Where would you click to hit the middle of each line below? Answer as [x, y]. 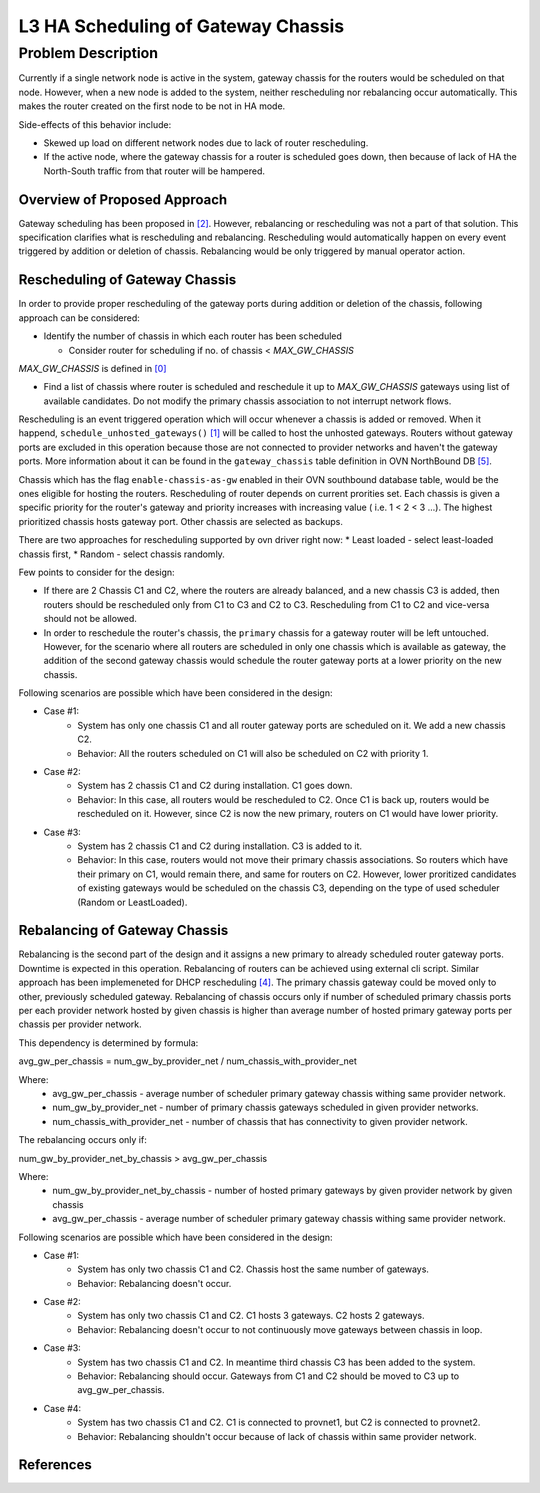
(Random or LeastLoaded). [132, 902]
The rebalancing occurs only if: [82, 1140]
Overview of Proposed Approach [123, 199]
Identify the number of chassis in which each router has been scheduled [192, 336]
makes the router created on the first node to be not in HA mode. [152, 106]
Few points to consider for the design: [96, 572]
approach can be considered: [79, 317]
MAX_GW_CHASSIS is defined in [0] [92, 368]
